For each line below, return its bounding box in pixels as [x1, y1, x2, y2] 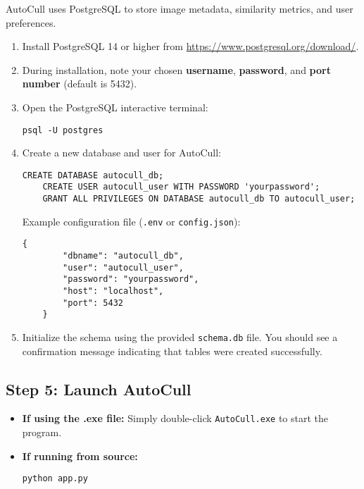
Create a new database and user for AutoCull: [22, 145, 222, 160]
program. [22, 425, 62, 440]
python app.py [22, 473, 88, 484]
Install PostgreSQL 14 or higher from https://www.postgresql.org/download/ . [22, 39, 359, 54]
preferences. [6, 15, 56, 30]
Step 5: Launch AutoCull [6, 378, 192, 400]
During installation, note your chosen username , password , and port [22, 62, 331, 77]
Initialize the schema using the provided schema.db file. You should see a [22, 330, 338, 345]
